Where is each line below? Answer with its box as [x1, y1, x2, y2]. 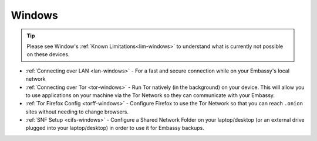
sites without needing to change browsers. [25, 108, 129, 115]
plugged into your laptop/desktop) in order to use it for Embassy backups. [25, 125, 205, 132]
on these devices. [26, 51, 70, 58]
